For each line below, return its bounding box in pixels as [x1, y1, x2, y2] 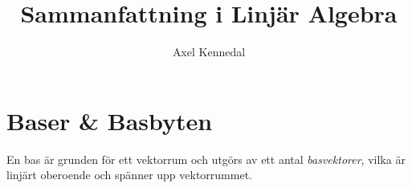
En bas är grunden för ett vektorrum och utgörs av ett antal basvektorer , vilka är [6, 150, 406, 167]
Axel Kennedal [172, 43, 246, 60]
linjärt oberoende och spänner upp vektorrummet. [6, 166, 252, 183]
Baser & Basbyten [6, 104, 213, 137]
